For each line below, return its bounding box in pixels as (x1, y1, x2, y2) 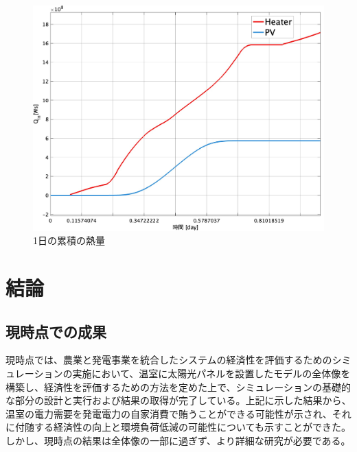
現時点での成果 (5, 320, 106, 342)
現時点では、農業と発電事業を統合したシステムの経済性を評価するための (5, 353, 332, 367)
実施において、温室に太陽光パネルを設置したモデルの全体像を (72, 366, 351, 381)
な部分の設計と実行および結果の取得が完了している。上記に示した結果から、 (5, 393, 352, 407)
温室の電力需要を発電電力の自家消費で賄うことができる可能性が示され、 (5, 406, 332, 420)
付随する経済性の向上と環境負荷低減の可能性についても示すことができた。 (14, 420, 351, 434)
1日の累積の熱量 (33, 233, 105, 248)
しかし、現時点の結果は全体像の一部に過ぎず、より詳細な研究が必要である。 (5, 433, 351, 447)
